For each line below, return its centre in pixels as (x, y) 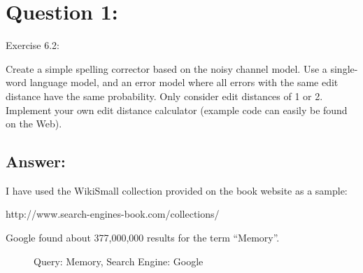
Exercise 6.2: (33, 45)
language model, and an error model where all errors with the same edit (184, 82)
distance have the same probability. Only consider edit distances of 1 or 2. (164, 96)
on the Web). (34, 124)
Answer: (36, 161)
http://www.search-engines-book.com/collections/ (113, 214)
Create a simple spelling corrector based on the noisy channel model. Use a (166, 68)
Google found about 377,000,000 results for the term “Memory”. (143, 238)
